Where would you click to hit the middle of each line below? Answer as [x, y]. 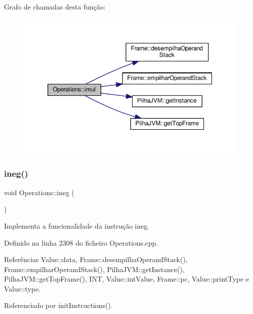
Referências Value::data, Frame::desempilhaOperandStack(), [96, 259]
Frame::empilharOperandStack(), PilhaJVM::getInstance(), [94, 269]
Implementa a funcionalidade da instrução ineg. [77, 225]
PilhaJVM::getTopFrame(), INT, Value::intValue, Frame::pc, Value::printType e [126, 279]
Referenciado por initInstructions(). [58, 305]
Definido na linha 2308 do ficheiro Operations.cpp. [81, 242]
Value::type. [22, 288]
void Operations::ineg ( [39, 192]
